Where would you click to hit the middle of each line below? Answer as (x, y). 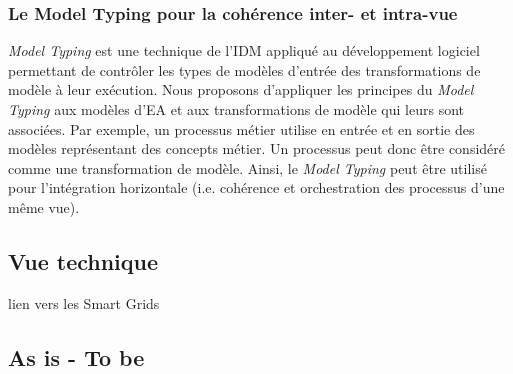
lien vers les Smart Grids (84, 302)
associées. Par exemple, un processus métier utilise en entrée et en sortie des (241, 128)
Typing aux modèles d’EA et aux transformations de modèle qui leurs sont (236, 109)
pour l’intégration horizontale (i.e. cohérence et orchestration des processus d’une (256, 187)
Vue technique (83, 260)
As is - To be (76, 356)
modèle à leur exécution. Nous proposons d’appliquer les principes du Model (241, 89)
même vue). (44, 206)
